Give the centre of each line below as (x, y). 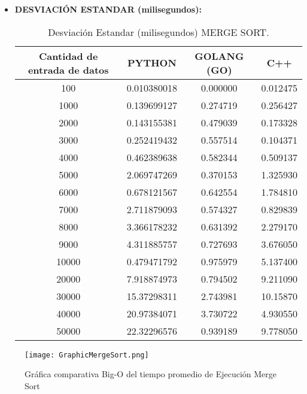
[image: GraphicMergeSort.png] (87, 355)
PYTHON (152, 63)
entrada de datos (68, 69)
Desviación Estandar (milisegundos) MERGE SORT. (159, 32)
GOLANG (219, 56)
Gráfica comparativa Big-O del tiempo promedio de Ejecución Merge (151, 374)
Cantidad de (69, 56)
